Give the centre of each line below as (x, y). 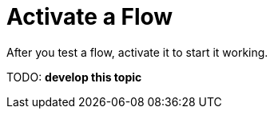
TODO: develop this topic (74, 77)
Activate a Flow (90, 17)
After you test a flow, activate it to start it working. (137, 52)
